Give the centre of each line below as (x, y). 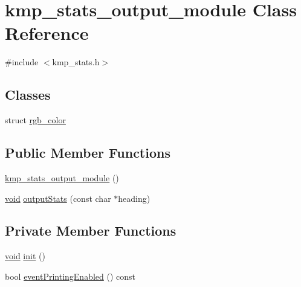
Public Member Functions (88, 153)
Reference (47, 33)
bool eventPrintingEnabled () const (70, 276)
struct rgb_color (35, 120)
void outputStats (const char (58, 198)
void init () (25, 256)
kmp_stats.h (76, 62)
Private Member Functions (91, 231)
